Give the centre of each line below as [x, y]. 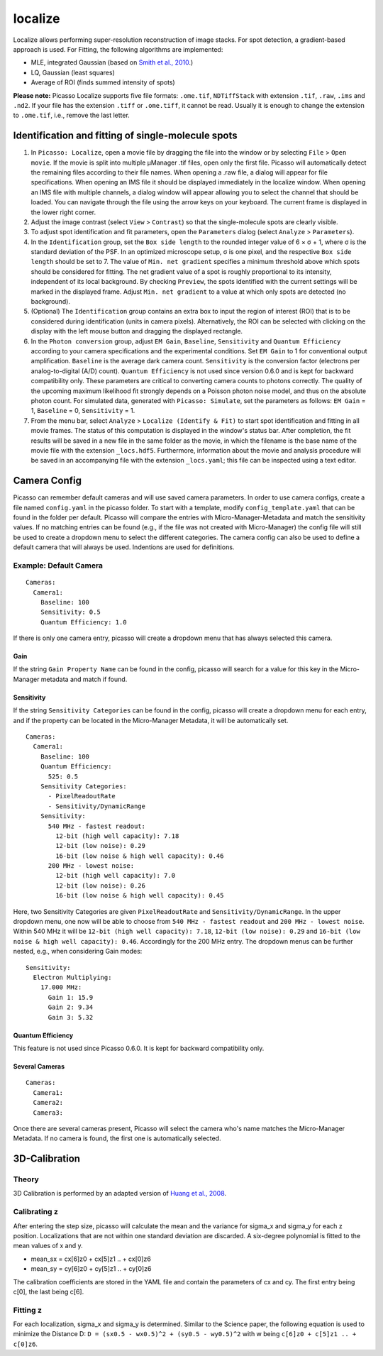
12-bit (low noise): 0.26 [100, 886]
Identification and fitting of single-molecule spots [125, 136]
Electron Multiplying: [72, 977]
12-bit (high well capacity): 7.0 [116, 876]
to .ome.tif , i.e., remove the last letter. [72, 115]
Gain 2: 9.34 [71, 1007]
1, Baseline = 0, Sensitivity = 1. [83, 411]
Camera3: [48, 1113]
